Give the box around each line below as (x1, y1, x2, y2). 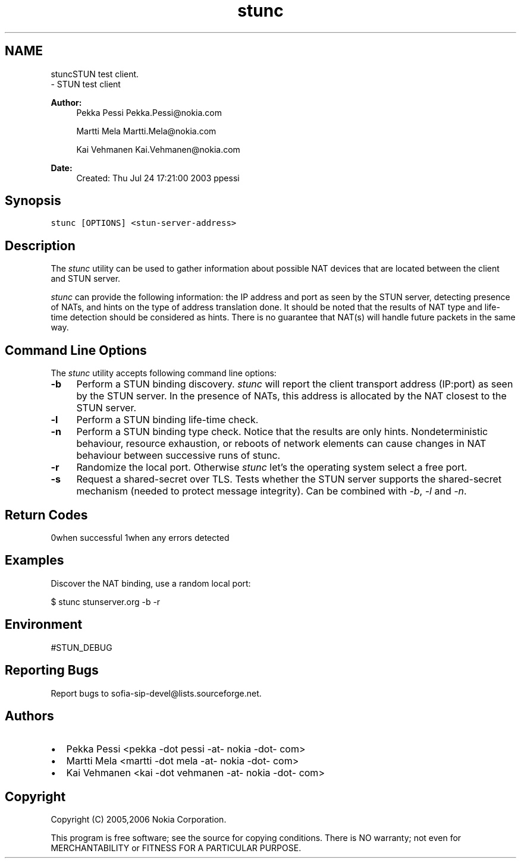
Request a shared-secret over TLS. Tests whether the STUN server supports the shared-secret (76, 473, 502, 486)
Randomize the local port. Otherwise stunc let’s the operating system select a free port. (76, 461, 467, 474)
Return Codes (5, 507, 88, 522)
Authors (5, 708, 54, 723)
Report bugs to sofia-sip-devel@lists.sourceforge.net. (51, 688, 262, 698)
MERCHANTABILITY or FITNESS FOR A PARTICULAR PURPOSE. (51, 843, 302, 853)
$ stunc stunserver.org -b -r (51, 596, 161, 607)
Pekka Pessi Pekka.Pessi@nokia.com (76, 107, 222, 118)
